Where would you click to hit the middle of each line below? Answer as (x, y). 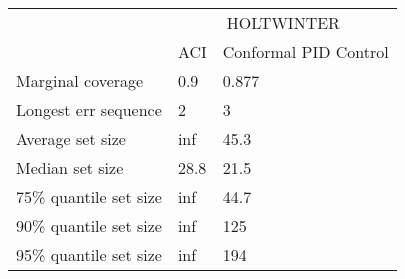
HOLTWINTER (283, 22)
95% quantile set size (89, 254)
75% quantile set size (89, 196)
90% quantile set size (89, 225)
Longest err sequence (89, 109)
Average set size (71, 138)
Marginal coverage (80, 80)
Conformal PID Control (305, 51)
